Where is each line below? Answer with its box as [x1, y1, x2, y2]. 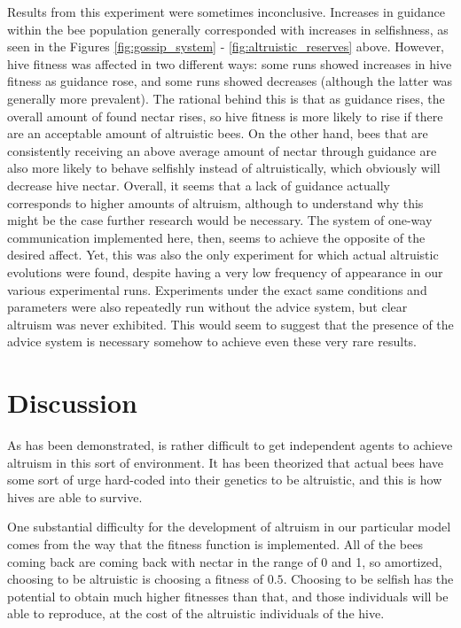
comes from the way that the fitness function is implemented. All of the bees [7, 534, 423, 553]
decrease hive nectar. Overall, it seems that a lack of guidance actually [7, 175, 390, 194]
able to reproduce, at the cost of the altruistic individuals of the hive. [7, 604, 385, 623]
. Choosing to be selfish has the [283, 570, 454, 588]
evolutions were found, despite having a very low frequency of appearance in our [7, 262, 443, 281]
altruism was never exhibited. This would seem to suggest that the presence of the [7, 314, 454, 333]
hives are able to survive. [7, 487, 143, 506]
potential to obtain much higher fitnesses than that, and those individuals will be [7, 586, 449, 605]
